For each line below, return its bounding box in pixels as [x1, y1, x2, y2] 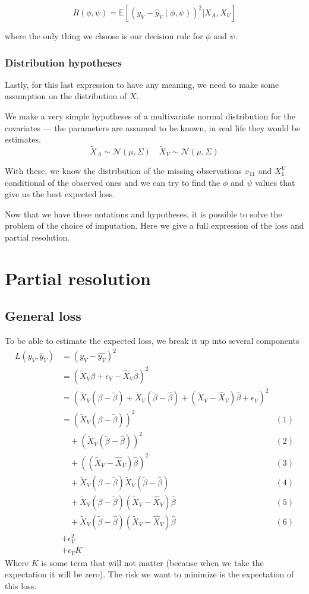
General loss [5, 307, 81, 325]
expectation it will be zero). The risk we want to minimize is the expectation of [5, 568, 294, 580]
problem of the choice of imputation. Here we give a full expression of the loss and [5, 219, 304, 232]
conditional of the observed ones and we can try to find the [5, 176, 220, 188]
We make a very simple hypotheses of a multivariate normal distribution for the [5, 110, 295, 122]
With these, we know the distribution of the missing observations [5, 165, 242, 176]
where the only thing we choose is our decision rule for [5, 30, 203, 42]
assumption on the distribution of [5, 90, 127, 102]
